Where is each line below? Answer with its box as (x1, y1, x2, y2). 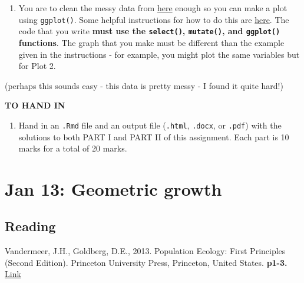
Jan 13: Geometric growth (5, 176, 222, 200)
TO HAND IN (5, 99, 65, 111)
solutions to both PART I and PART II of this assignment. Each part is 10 (18, 130, 289, 143)
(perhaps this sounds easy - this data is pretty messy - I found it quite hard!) (5, 79, 283, 91)
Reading (5, 217, 56, 235)
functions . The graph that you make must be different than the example (18, 36, 285, 48)
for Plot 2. (18, 60, 56, 72)
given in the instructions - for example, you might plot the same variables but (18, 48, 300, 60)
